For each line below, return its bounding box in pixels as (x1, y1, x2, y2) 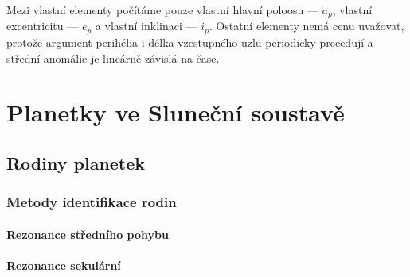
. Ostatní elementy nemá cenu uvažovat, (209, 17, 404, 34)
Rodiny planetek (6, 150, 146, 175)
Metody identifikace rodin (6, 192, 177, 212)
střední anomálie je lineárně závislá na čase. (6, 49, 220, 66)
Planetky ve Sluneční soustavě (6, 96, 345, 129)
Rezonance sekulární (6, 256, 121, 273)
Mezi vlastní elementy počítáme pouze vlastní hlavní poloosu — (6, 2, 318, 17)
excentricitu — (6, 17, 79, 34)
